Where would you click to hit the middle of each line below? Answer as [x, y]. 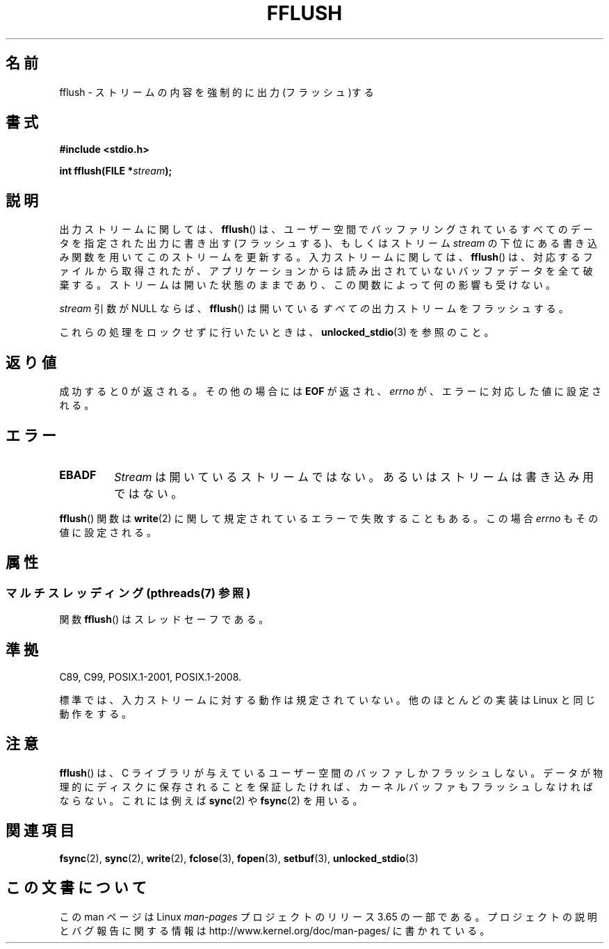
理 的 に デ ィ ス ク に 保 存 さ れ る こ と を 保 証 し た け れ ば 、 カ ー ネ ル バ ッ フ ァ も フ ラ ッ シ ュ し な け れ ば [326, 786]
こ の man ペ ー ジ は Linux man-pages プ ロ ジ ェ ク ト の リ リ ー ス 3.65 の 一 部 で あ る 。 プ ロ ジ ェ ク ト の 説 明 [328, 916]
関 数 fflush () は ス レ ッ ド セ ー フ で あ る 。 [164, 619]
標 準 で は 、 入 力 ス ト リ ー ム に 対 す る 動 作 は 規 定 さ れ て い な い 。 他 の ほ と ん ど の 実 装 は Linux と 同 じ [327, 700]
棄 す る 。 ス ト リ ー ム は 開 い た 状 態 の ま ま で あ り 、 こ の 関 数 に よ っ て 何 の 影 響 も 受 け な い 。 [307, 285]
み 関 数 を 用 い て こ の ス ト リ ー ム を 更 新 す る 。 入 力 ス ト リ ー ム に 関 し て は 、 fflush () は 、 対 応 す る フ [326, 257]
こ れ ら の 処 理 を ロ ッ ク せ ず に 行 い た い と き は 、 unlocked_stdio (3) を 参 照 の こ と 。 [277, 332]
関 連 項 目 [40, 831]
